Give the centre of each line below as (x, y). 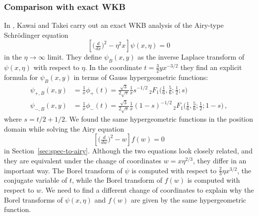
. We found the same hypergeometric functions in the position (159, 119)
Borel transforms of (33, 199)
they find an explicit (211, 67)
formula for (21, 77)
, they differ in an (220, 160)
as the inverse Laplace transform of (191, 57)
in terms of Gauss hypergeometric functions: (141, 77)
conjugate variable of (36, 180)
